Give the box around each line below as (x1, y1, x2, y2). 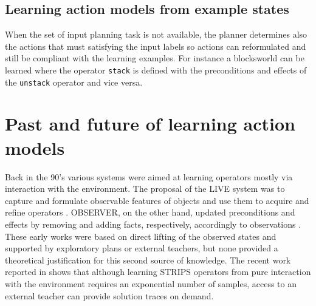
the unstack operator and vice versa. (5, 75, 143, 88)
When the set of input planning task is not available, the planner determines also (5, 28, 307, 41)
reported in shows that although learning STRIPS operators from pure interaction (5, 265, 311, 278)
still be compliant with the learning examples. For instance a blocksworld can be (5, 52, 304, 64)
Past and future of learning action (5, 111, 295, 136)
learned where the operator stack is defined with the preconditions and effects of (5, 63, 307, 76)
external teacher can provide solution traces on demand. (5, 289, 214, 302)
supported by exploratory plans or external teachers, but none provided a (5, 242, 278, 254)
